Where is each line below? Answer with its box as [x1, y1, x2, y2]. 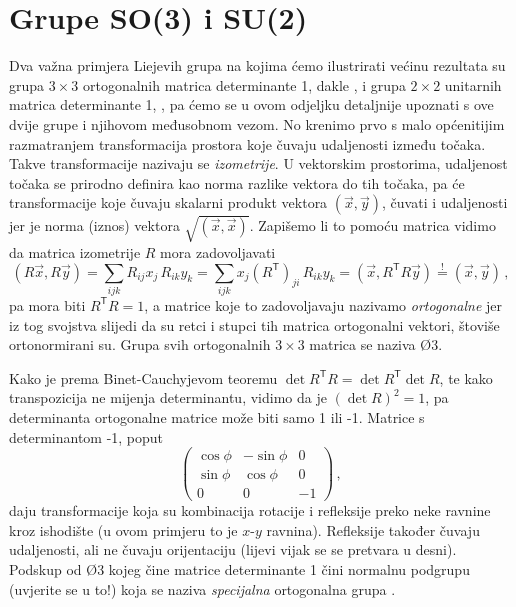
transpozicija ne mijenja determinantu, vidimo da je [9, 387, 327, 408]
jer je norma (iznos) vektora [9, 215, 180, 236]
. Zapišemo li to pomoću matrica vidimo [249, 215, 496, 236]
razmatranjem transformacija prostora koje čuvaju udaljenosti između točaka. [9, 133, 486, 154]
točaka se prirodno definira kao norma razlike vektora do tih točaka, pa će [9, 172, 465, 193]
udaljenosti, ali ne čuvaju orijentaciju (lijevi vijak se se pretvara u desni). [9, 539, 457, 560]
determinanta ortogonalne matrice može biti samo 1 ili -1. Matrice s [9, 406, 425, 427]
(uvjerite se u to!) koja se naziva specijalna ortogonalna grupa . [9, 578, 396, 599]
